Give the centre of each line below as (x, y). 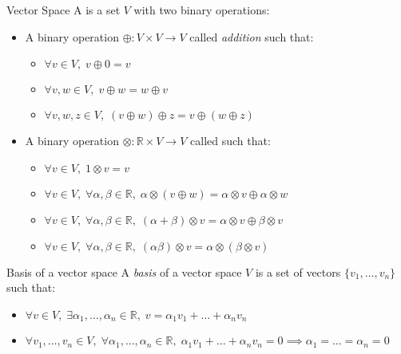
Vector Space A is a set (64, 10)
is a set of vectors (298, 271)
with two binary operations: (202, 10)
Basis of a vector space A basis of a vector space (124, 271)
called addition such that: (252, 36)
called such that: (230, 141)
